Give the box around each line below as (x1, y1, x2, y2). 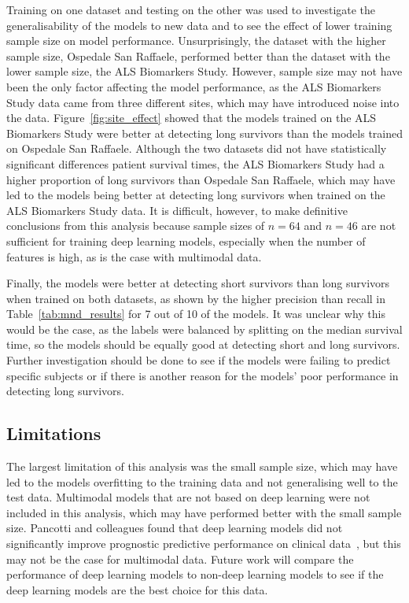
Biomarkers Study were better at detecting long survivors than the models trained (6, 124, 403, 141)
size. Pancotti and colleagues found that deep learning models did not (6, 520, 343, 536)
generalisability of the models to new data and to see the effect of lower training (6, 17, 392, 33)
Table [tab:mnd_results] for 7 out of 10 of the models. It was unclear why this (6, 305, 385, 322)
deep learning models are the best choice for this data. (6, 581, 268, 597)
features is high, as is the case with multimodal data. (6, 248, 262, 265)
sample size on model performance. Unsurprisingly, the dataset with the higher (6, 32, 386, 49)
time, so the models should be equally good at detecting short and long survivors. (6, 336, 400, 353)
